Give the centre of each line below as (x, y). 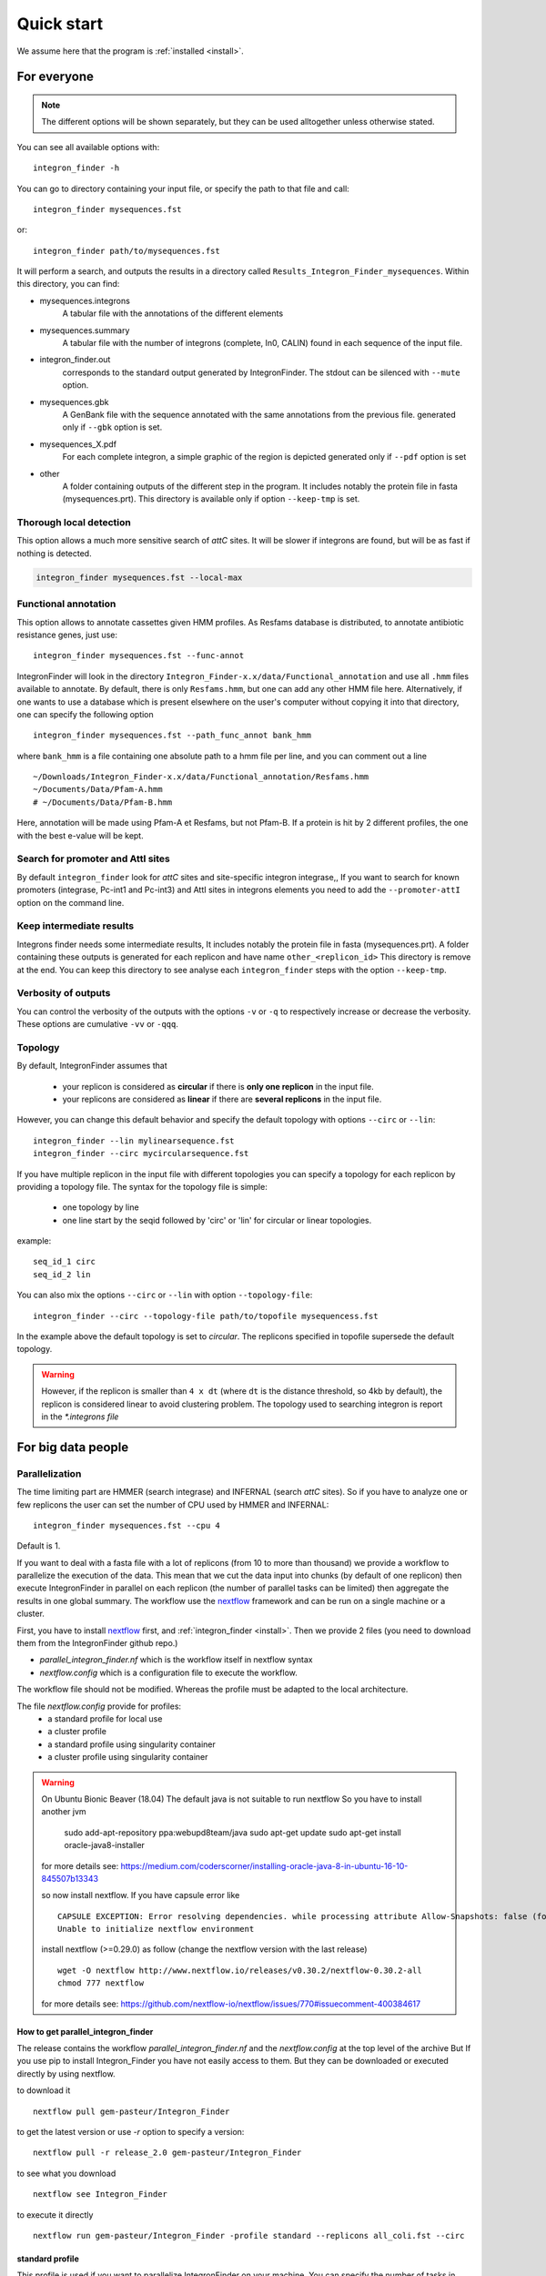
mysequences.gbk (74, 401)
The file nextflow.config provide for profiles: (99, 1706)
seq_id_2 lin (62, 1274)
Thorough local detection (74, 523)
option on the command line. (71, 902)
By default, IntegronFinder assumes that (92, 1066)
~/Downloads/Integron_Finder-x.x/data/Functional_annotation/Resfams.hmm (201, 777)
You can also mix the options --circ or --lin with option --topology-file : (165, 1295)
